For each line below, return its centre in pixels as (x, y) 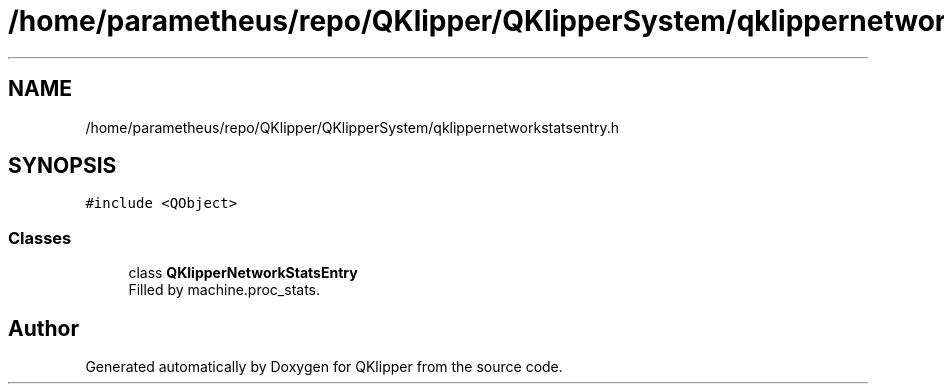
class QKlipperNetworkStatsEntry (243, 273)
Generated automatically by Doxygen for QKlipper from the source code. (324, 367)
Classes (40, 237)
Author (43, 328)
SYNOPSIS (62, 166)
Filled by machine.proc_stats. (224, 290)
